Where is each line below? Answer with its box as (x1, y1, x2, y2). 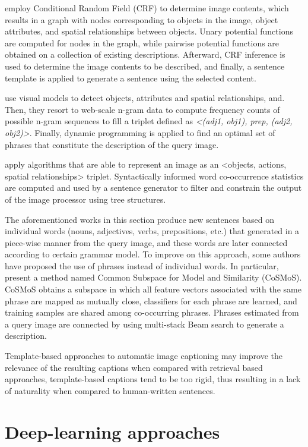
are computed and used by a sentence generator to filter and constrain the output (5, 181, 302, 194)
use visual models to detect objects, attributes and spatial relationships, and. (5, 92, 285, 104)
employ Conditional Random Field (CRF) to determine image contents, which (5, 2, 289, 14)
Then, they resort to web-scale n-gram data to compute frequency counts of (5, 103, 280, 115)
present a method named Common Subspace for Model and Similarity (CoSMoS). (5, 271, 302, 284)
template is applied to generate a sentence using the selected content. (5, 71, 256, 84)
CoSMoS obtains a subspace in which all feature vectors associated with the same (5, 283, 301, 295)
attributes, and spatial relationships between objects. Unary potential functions (5, 25, 293, 37)
